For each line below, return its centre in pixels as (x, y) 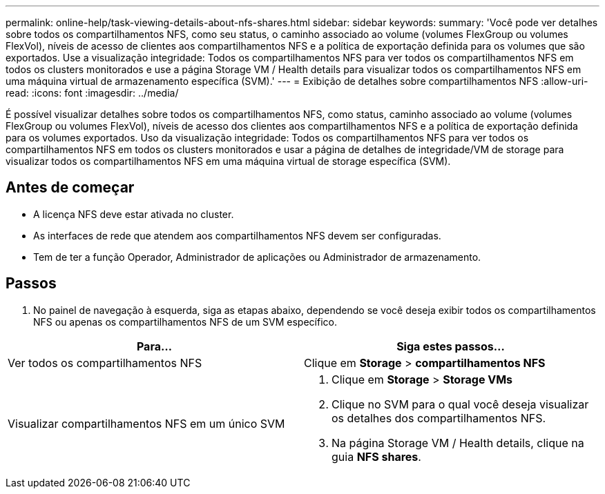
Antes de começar (70, 188)
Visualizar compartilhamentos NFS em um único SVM (146, 423)
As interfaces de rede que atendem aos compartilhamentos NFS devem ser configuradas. (237, 235)
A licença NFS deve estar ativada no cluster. (134, 214)
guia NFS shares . (376, 456)
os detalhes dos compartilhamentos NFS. (439, 418)
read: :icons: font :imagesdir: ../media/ (92, 93)
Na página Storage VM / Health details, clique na (458, 443)
